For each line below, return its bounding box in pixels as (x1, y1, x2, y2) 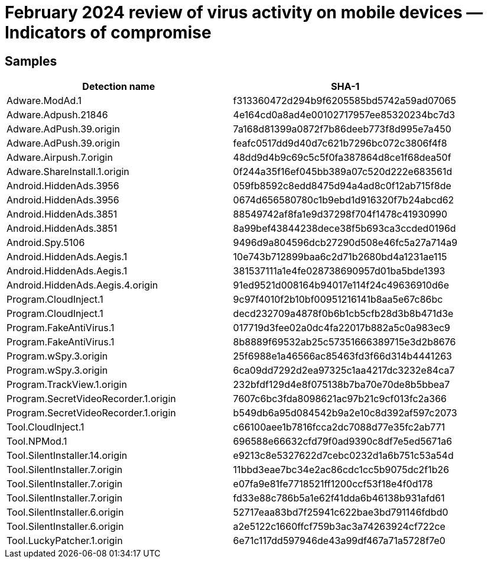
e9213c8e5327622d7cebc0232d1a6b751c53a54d (233, 449, 454, 462)
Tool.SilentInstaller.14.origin (6, 449, 128, 462)
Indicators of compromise (5, 22, 212, 43)
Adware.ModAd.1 (6, 95, 82, 107)
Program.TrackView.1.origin (6, 378, 127, 391)
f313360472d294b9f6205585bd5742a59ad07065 (233, 95, 457, 107)
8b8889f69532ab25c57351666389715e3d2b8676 (233, 336, 456, 348)
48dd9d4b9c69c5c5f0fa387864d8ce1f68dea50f (233, 151, 451, 164)
